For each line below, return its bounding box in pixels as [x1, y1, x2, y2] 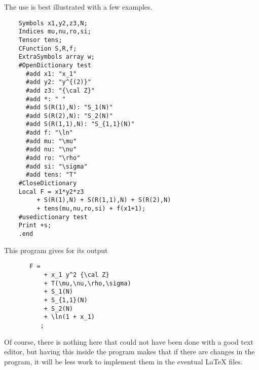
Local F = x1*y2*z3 [18, 188, 84, 195]
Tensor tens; [18, 36, 62, 44]
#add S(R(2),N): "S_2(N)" [25, 112, 113, 119]
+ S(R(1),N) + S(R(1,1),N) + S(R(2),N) [36, 196, 171, 204]
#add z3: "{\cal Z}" [25, 87, 95, 94]
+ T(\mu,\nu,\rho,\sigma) [44, 279, 131, 287]
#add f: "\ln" [25, 129, 73, 137]
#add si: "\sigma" [25, 162, 88, 170]
